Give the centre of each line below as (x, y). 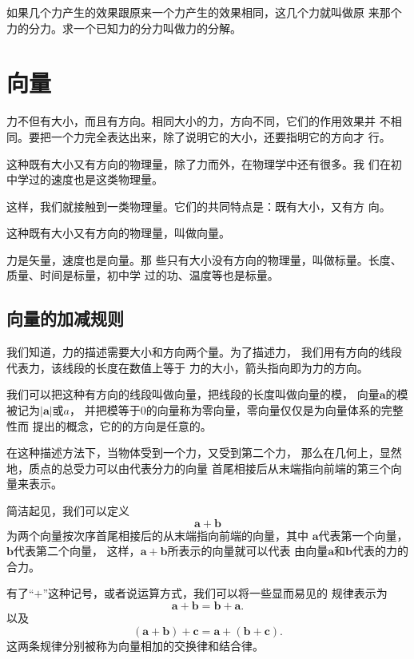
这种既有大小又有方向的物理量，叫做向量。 (118, 233)
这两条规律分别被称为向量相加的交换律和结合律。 (135, 645)
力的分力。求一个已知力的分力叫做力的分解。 (124, 28)
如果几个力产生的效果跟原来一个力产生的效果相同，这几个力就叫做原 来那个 (204, 12)
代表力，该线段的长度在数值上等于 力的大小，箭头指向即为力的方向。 (187, 367)
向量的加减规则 (65, 318)
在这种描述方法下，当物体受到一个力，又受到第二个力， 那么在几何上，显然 (204, 453)
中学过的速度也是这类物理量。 (85, 179)
